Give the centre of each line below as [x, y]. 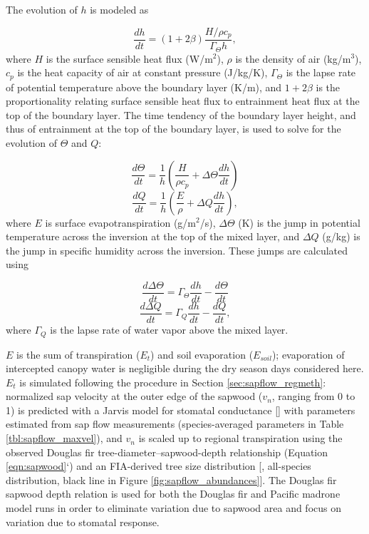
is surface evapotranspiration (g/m [121, 222]
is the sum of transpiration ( [78, 354]
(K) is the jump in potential [299, 222]
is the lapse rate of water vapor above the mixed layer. [169, 330]
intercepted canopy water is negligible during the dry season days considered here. [185, 368]
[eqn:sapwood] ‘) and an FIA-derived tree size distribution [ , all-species [158, 466]
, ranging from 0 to [313, 396]
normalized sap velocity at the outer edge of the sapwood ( [134, 396]
